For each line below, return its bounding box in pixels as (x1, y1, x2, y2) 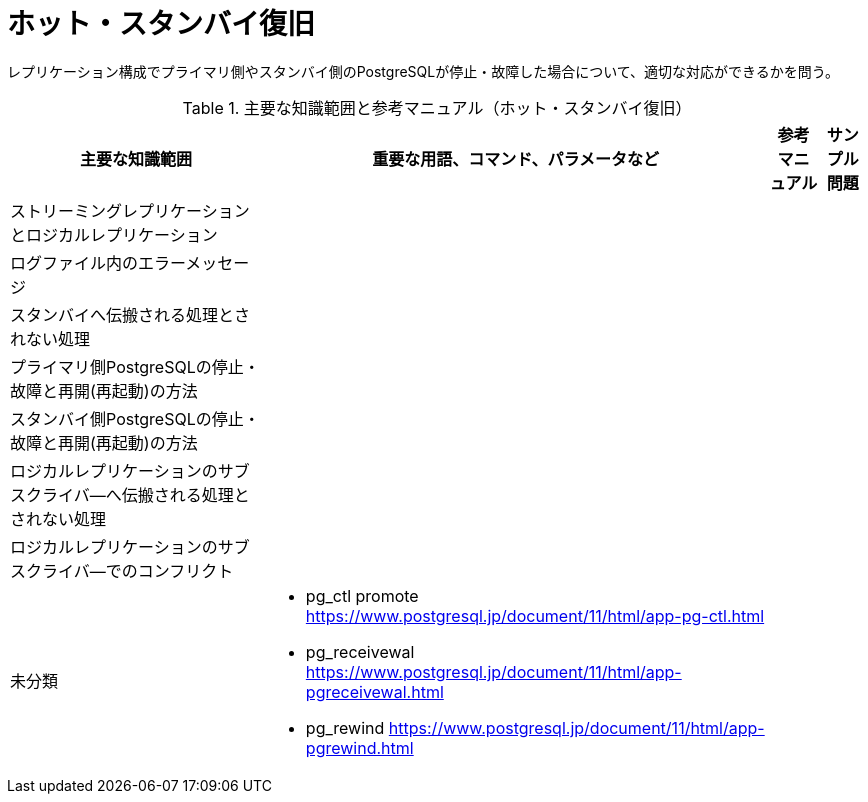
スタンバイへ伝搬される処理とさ (10, 304, 251, 325)
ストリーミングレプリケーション (10, 200, 250, 221)
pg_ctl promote (305, 585, 419, 606)
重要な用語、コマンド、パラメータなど (372, 148, 660, 169)
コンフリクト (137, 560, 234, 581)
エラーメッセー (138, 252, 250, 273)
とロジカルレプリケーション (10, 224, 218, 245)
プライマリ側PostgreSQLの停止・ (10, 356, 260, 377)
